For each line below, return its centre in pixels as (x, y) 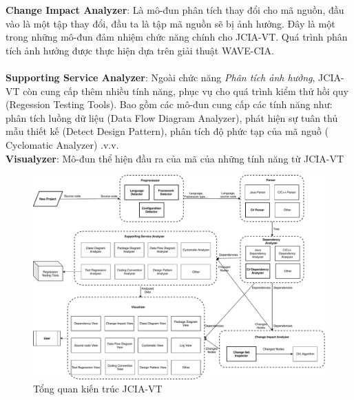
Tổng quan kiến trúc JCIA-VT (98, 389)
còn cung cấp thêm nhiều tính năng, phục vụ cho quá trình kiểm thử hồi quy (186, 91)
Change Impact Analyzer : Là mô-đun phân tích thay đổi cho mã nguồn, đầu (175, 10)
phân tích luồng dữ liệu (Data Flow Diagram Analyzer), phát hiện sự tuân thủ (172, 117)
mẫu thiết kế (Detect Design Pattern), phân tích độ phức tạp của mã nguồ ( (167, 131)
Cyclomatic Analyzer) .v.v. (62, 144)
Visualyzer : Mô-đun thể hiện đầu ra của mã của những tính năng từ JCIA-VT (175, 158)
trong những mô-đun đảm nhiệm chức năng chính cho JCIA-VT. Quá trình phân (177, 37)
